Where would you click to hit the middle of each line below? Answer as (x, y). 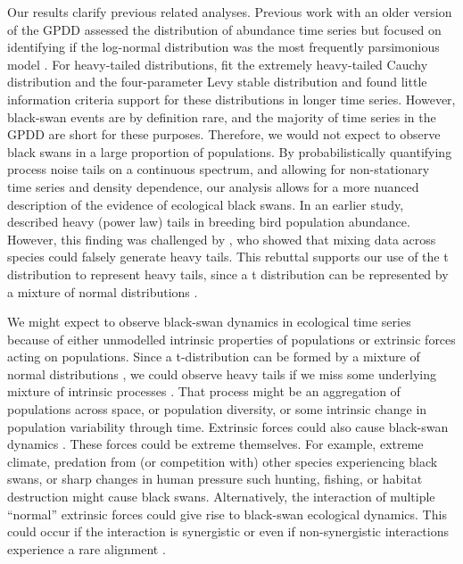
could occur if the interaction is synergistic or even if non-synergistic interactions (228, 531)
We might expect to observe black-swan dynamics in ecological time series (209, 322)
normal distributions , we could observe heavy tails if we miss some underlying (222, 373)
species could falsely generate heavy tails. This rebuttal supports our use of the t (228, 257)
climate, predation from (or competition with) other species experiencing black (223, 461)
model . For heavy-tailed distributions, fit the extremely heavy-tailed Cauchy (218, 64)
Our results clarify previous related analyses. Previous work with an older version (230, 12)
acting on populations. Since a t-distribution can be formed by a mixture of (214, 357)
